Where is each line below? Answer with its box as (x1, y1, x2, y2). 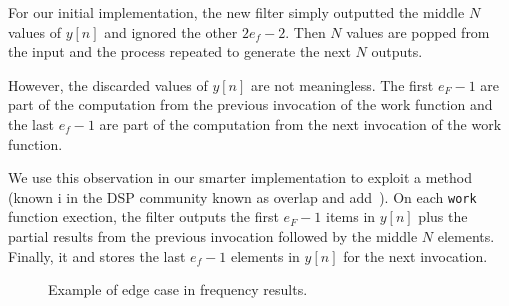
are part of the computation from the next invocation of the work (99, 113, 502, 134)
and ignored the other (104, 21, 238, 42)
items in (326, 206, 376, 227)
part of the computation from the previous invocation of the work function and (8, 94, 493, 115)
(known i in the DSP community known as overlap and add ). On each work (8, 186, 477, 207)
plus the (418, 206, 468, 227)
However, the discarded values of (8, 74, 208, 95)
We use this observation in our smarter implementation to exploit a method (8, 167, 473, 188)
